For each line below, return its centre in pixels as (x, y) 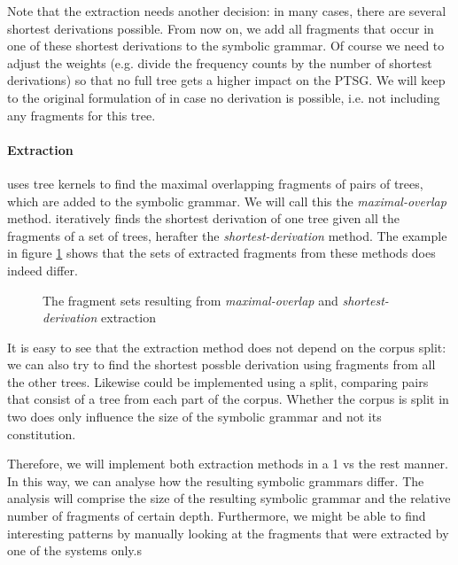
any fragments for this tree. (82, 115)
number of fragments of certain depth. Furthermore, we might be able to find (217, 516)
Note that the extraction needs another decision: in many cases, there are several (227, 11)
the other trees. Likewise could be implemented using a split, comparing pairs (218, 381)
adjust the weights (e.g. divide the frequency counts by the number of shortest (220, 62)
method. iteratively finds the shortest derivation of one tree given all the (203, 218)
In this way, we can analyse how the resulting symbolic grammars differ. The (216, 480)
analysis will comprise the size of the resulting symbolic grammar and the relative (229, 498)
